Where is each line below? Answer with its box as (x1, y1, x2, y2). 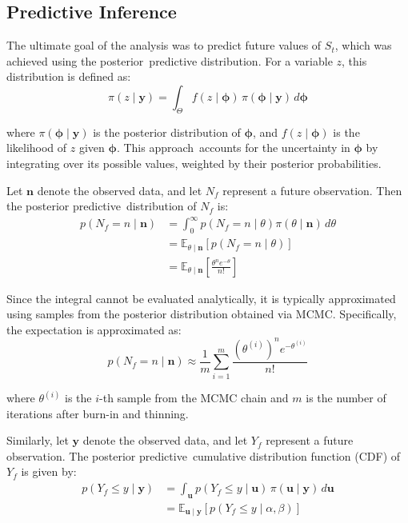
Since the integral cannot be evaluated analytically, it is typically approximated (6, 289, 396, 306)
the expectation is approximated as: (6, 321, 182, 337)
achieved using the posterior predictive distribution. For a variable (6, 52, 333, 69)
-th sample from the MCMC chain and (99, 389, 289, 406)
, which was (334, 37, 392, 54)
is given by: (21, 463, 77, 480)
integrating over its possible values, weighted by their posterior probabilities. (6, 154, 382, 171)
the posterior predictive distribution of (6, 198, 197, 214)
